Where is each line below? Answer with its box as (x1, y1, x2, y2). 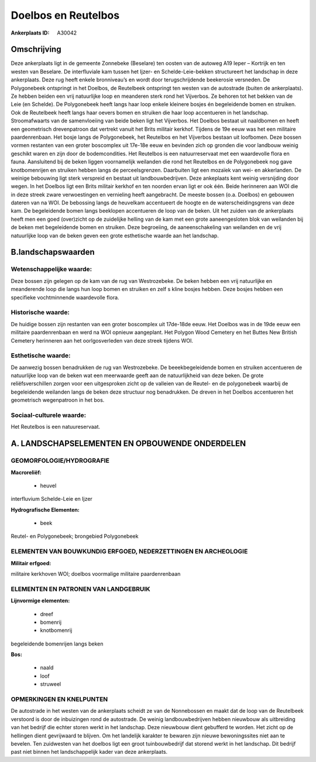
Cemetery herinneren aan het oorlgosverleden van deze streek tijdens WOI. (11, 337, 193, 344)
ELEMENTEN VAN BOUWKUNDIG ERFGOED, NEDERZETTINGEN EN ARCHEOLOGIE (11, 548, 248, 556)
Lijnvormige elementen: (11, 597, 70, 604)
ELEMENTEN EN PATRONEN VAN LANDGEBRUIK (11, 585, 150, 593)
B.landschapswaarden (11, 247, 95, 257)
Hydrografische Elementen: (11, 506, 80, 513)
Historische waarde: (11, 308, 70, 316)
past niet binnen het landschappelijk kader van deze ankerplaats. (11, 749, 168, 756)
